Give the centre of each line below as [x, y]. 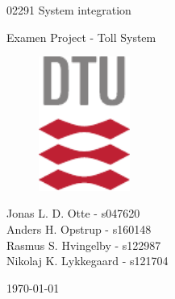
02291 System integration [69, 10]
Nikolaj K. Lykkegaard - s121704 [87, 261]
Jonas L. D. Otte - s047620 [73, 213]
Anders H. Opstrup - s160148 [79, 228]
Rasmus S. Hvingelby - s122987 [84, 245]
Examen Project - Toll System [81, 37]
